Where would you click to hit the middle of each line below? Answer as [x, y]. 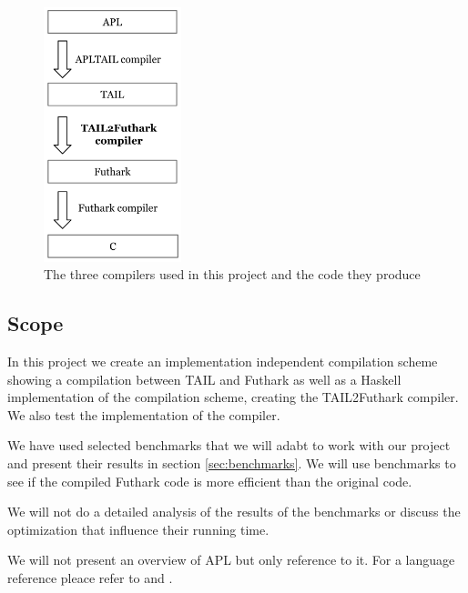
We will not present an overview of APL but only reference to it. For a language [231, 560]
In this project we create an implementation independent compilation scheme [223, 362]
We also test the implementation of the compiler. [144, 414]
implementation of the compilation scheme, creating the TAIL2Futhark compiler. [233, 397]
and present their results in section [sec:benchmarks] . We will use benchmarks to [232, 463]
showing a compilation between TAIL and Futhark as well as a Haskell [204, 379]
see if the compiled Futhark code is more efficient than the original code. [210, 481]
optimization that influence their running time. [138, 529]
